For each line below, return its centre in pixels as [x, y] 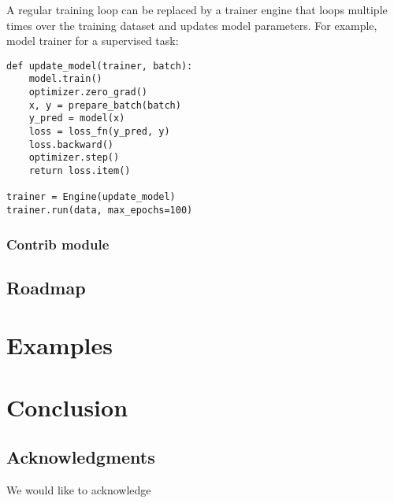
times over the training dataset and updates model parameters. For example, [192, 25]
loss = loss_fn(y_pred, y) [99, 132]
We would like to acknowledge [79, 490]
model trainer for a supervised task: [93, 41]
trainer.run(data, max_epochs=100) [100, 210]
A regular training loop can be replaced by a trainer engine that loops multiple [197, 9]
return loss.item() [80, 171]
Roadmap [46, 287]
